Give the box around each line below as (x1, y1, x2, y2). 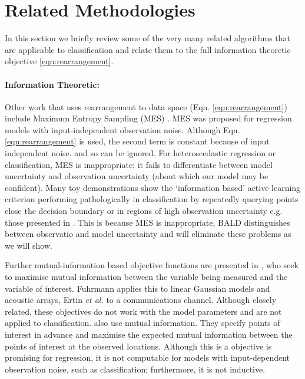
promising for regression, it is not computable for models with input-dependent (5, 351, 290, 364)
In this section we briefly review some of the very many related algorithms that (5, 32, 291, 44)
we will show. (5, 239, 52, 251)
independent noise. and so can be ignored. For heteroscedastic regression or (5, 147, 276, 159)
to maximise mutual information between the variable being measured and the (5, 271, 288, 283)
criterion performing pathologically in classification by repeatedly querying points (5, 193, 299, 205)
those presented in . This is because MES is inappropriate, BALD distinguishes (5, 216, 290, 228)
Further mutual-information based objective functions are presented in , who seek (5, 259, 299, 271)
